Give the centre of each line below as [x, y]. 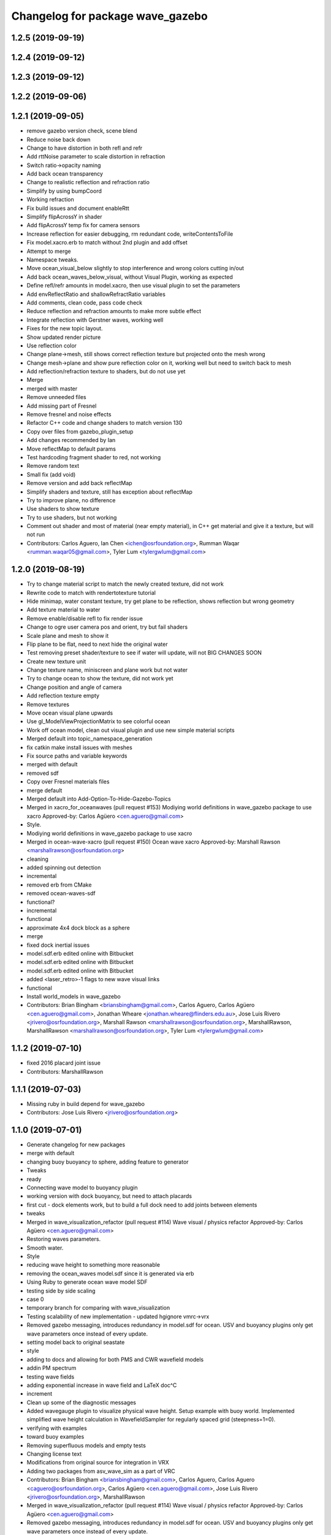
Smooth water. [45, 1248]
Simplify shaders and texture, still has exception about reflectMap [109, 492]
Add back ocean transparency [65, 174]
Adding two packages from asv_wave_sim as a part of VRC [101, 1471]
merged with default [52, 764]
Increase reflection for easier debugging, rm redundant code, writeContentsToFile [130, 234]
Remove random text [53, 466]
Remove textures [48, 704]
